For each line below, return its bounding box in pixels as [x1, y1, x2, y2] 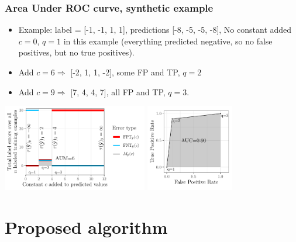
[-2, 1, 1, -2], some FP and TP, [70, 66, 180, 78]
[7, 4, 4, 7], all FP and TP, [70, 85, 166, 98]
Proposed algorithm [5, 215, 168, 238]
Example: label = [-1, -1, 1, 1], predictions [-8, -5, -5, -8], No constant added [18, 23, 292, 36]
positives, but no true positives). [18, 46, 135, 58]
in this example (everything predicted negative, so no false [63, 34, 273, 47]
